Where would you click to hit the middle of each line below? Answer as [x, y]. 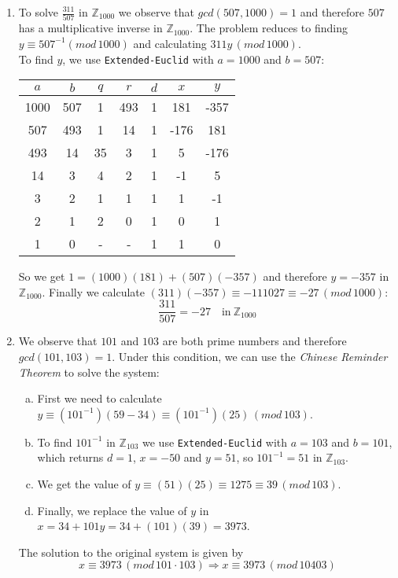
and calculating [170, 43]
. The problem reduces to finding [269, 28]
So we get [42, 276]
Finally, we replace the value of [112, 510]
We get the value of [84, 484]
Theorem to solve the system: [89, 372]
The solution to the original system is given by [131, 552]
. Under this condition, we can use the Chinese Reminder [250, 356]
